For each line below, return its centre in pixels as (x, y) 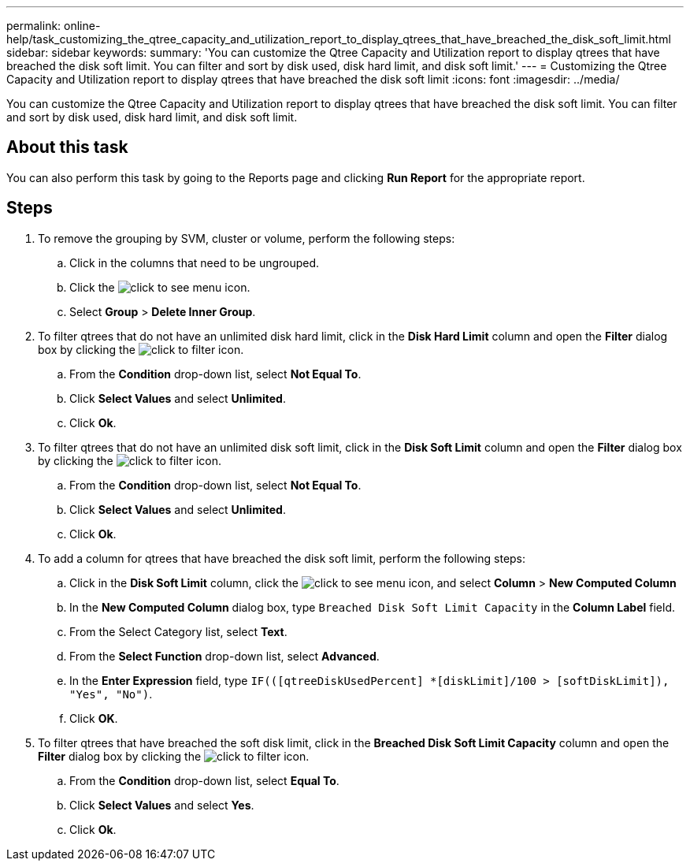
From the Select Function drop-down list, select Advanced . (224, 656)
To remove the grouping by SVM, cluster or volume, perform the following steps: (247, 238)
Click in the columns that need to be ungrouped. (195, 262)
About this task (67, 147)
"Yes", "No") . (111, 694)
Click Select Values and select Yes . (162, 805)
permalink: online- (54, 26)
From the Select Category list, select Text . (178, 631)
